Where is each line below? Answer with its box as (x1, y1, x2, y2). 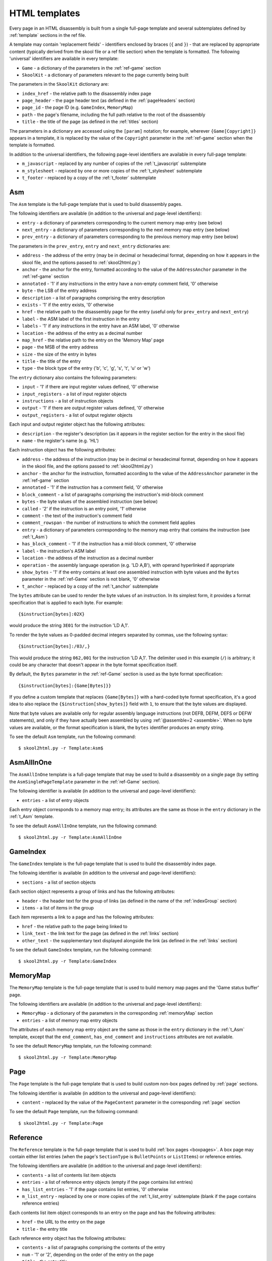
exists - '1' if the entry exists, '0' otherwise (22, 302, 114, 308)
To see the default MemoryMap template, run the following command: (9, 1043, 152, 1049)
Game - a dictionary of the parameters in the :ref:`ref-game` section (22, 65, 161, 71)
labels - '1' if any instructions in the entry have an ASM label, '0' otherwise (22, 323, 180, 329)
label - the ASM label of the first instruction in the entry (22, 316, 140, 322)
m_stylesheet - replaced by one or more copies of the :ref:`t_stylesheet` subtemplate (22, 167, 202, 174)
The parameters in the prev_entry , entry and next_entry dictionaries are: (9, 243, 171, 249)
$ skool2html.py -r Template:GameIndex (18, 958, 117, 964)
